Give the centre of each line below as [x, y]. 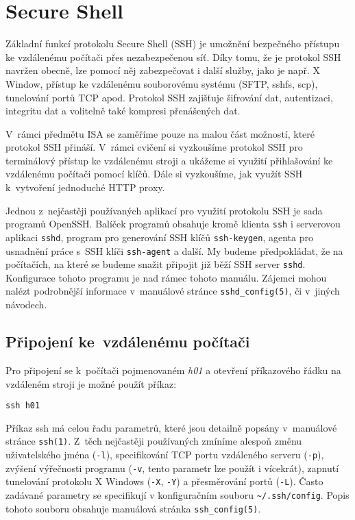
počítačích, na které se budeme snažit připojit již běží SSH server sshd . [156, 264]
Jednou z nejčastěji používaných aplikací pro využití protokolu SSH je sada [164, 210]
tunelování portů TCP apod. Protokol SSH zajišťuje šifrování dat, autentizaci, [169, 97]
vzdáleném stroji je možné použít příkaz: [91, 383]
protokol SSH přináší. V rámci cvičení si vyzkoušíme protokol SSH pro [154, 147]
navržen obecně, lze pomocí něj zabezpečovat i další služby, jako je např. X [163, 70]
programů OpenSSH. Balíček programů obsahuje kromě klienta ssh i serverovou [173, 224]
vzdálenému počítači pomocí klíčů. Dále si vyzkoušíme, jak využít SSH [154, 174]
